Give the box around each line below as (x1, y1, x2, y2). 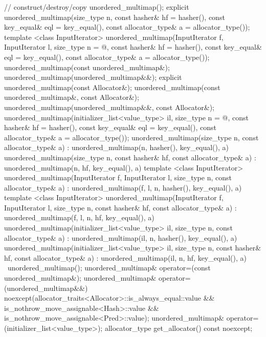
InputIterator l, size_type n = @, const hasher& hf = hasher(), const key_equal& (4, 41, 262, 52)
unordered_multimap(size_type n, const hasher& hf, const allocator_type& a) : (4, 152, 256, 162)
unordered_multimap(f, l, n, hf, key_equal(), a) (4, 212, 154, 223)
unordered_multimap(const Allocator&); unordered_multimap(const (4, 81, 220, 92)
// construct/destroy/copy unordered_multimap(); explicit (4, 2, 189, 12)
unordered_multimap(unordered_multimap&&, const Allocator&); (4, 101, 215, 112)
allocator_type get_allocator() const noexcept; (104, 323, 253, 333)
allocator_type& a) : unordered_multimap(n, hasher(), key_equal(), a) (4, 142, 229, 153)
